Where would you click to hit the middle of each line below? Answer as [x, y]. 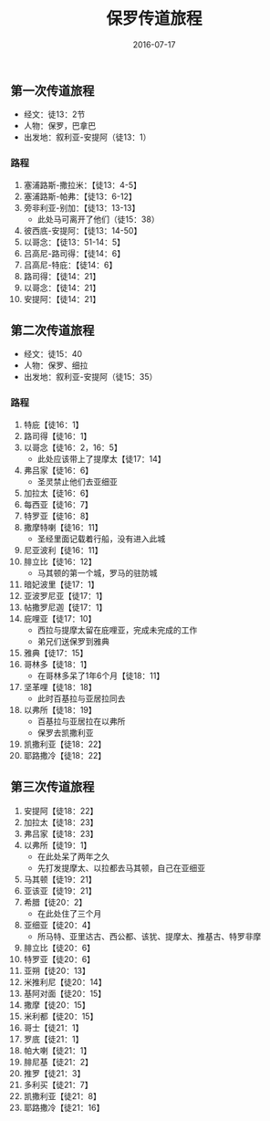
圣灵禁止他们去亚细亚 [77, 481]
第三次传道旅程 [52, 787]
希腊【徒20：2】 [55, 902]
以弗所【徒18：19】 [60, 709]
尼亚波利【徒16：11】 [63, 550]
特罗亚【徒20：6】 [59, 959]
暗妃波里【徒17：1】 [61, 584]
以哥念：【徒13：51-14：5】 [74, 242]
